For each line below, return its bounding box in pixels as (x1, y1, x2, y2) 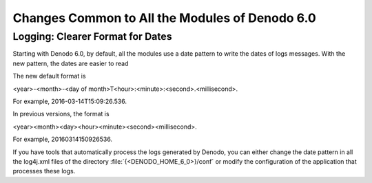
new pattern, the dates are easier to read (12, 59, 129, 67)
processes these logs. (12, 167, 76, 175)
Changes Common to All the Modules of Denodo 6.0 (12, 10, 316, 25)
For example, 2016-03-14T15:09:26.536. (12, 97, 127, 105)
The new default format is (12, 72, 86, 80)
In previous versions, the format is (12, 110, 110, 118)
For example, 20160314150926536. (12, 135, 113, 144)
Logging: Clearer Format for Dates (12, 30, 172, 43)
